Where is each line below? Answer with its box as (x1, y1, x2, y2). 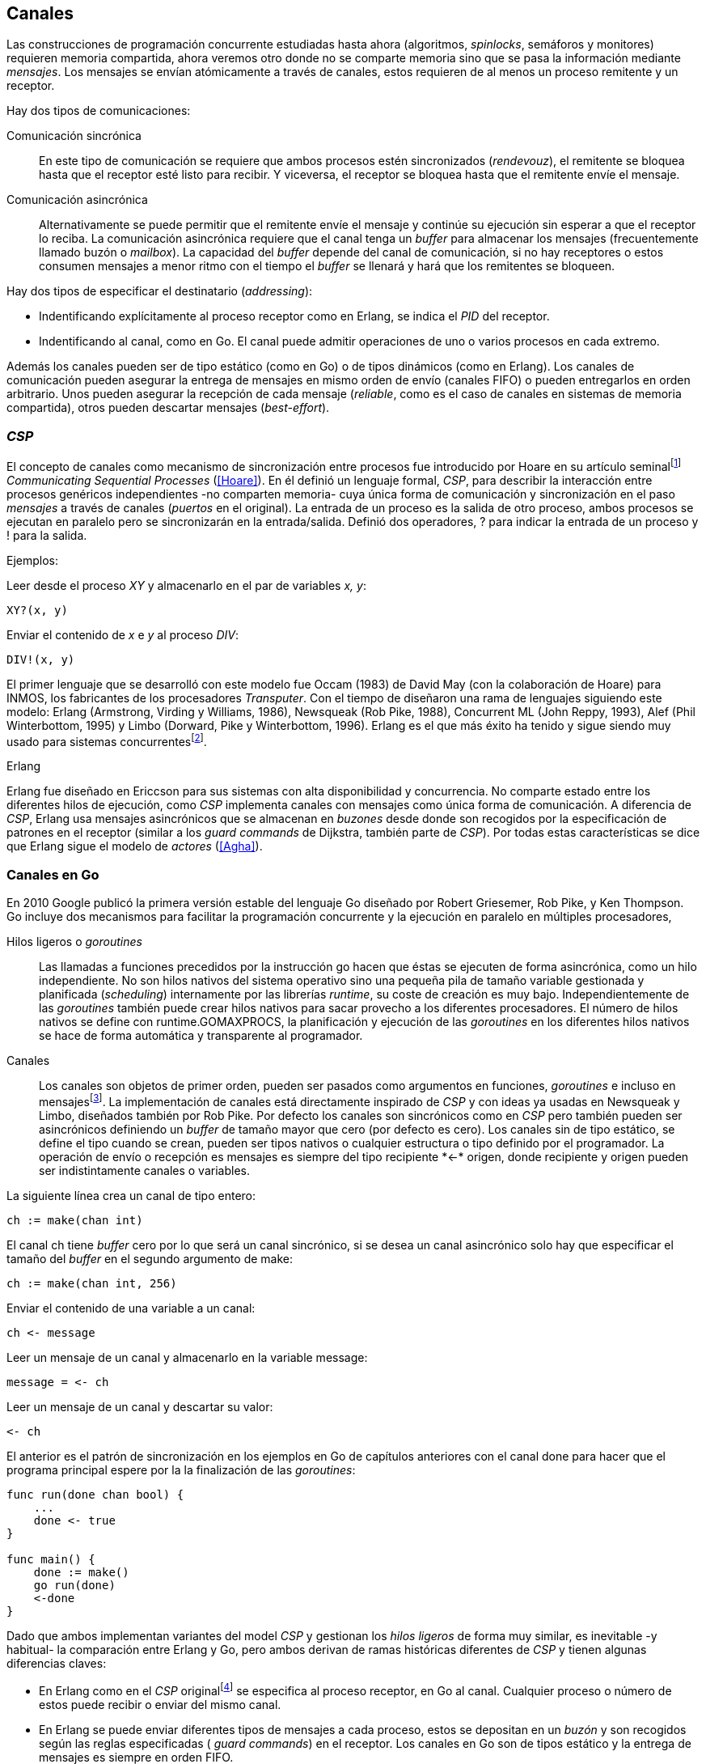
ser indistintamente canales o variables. (39, 1163, 250, 1177)
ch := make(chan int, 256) (6, 1276, 177, 1290)
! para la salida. (6, 528, 87, 542)
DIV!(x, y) (6, 652, 75, 666)
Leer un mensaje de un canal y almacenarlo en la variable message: (6, 1350, 368, 1364)
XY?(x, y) (6, 603, 68, 617)
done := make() (33, 1565, 129, 1579)
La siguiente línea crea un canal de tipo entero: (6, 1188, 256, 1202)
